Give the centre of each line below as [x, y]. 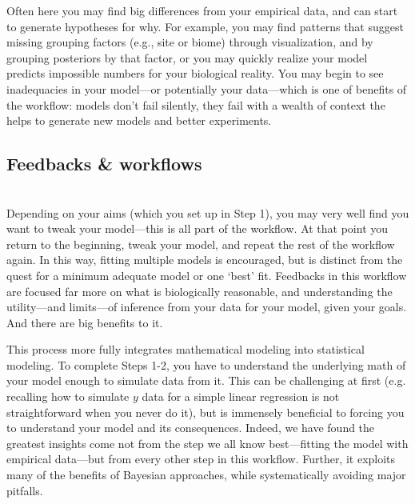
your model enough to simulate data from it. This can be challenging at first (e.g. [206, 380]
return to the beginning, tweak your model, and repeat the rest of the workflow [201, 244]
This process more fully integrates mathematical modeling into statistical [186, 349]
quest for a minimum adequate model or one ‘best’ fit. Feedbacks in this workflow [207, 275]
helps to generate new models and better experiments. [139, 120]
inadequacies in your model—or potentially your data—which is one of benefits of [207, 88]
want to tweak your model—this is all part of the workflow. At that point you [198, 228]
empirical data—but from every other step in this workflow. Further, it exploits [201, 459]
